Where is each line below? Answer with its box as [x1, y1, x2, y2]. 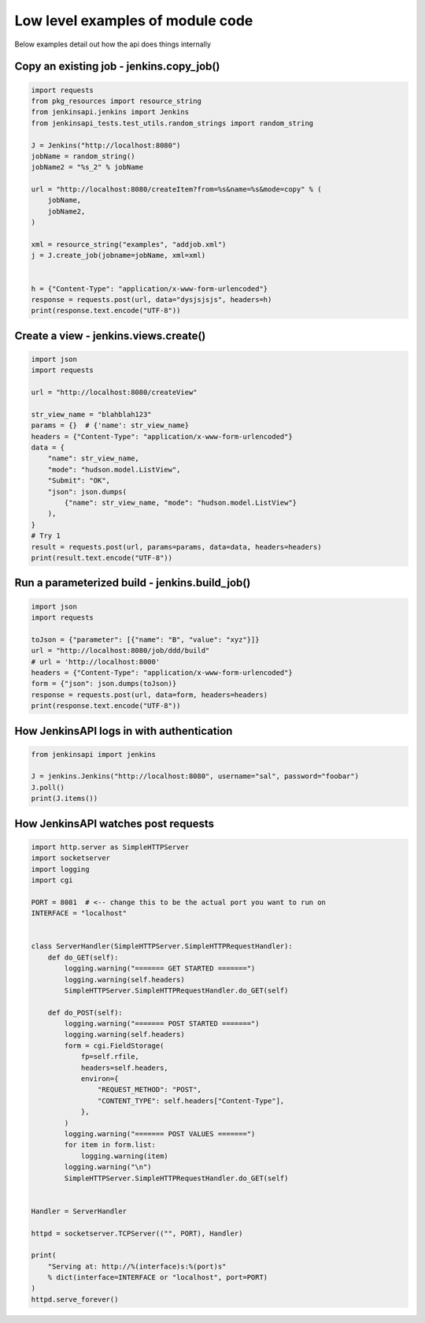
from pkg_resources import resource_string [31, 96, 202, 106]
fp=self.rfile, [80, 1053, 139, 1061]
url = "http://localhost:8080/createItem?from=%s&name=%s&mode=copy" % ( [31, 185, 322, 194]
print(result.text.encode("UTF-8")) [31, 553, 173, 562]
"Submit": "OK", [47, 476, 110, 485]
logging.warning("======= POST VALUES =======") [64, 1130, 256, 1139]
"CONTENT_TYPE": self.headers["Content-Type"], [97, 1096, 285, 1105]
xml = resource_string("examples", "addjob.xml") [31, 240, 227, 249]
